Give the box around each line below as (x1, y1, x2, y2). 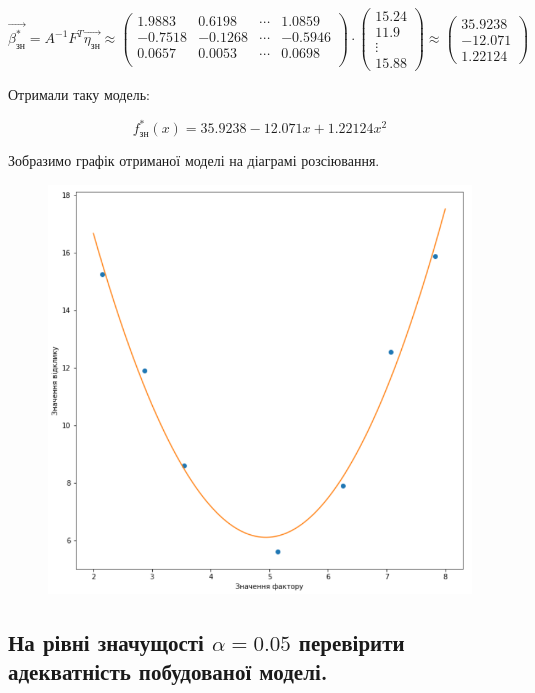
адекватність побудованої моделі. (8, 656, 328, 687)
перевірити (298, 627, 405, 658)
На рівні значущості (8, 627, 204, 658)
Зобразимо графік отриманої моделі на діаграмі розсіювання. (8, 150, 380, 171)
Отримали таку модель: (8, 84, 150, 105)
